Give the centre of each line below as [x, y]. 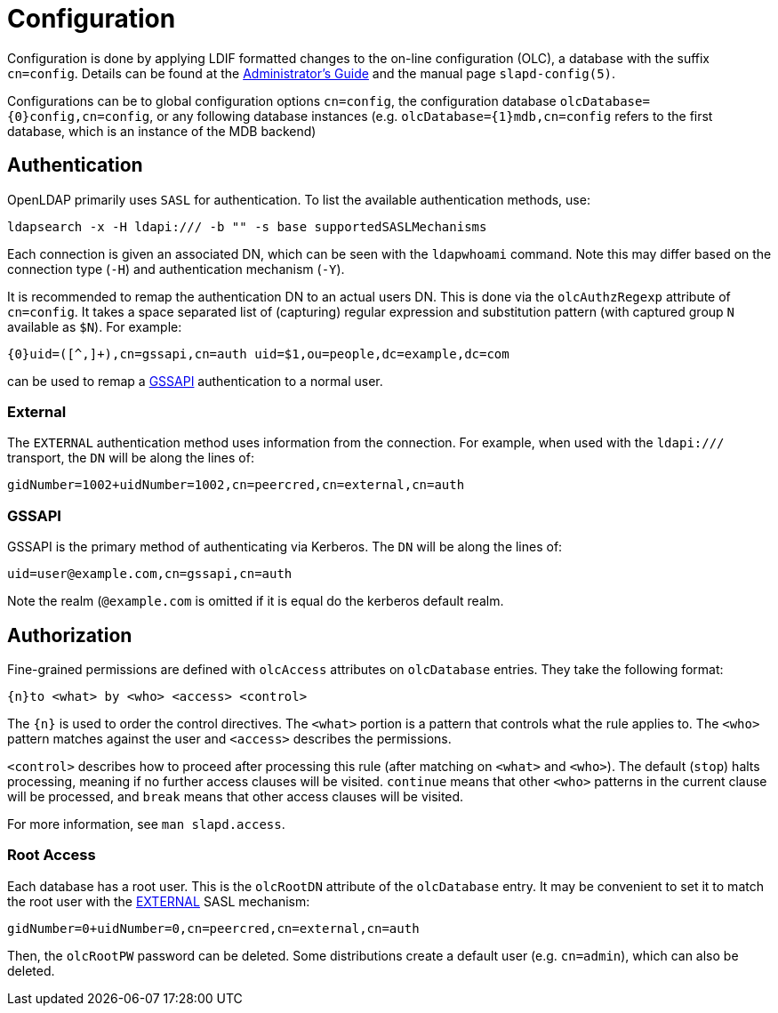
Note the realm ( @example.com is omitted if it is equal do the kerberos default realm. [256, 601]
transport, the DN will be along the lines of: [131, 458]
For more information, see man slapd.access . [146, 824]
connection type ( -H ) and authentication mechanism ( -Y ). [176, 269]
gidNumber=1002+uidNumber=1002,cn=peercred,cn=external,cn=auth [236, 485]
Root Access [52, 855]
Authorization [70, 635]
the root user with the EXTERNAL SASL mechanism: [159, 901]
